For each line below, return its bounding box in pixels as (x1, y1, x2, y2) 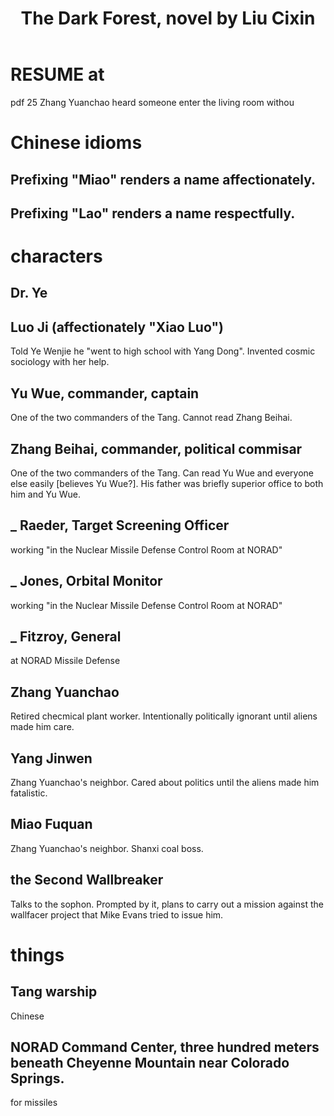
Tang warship (10, 983, 98, 1001)
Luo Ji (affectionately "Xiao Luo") (10, 318, 224, 336)
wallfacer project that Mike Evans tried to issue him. (10, 908, 224, 921)
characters (10, 245, 103, 268)
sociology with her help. (10, 356, 110, 368)
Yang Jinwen (10, 750, 93, 767)
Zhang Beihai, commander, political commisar (10, 440, 303, 457)
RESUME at (10, 63, 105, 86)
